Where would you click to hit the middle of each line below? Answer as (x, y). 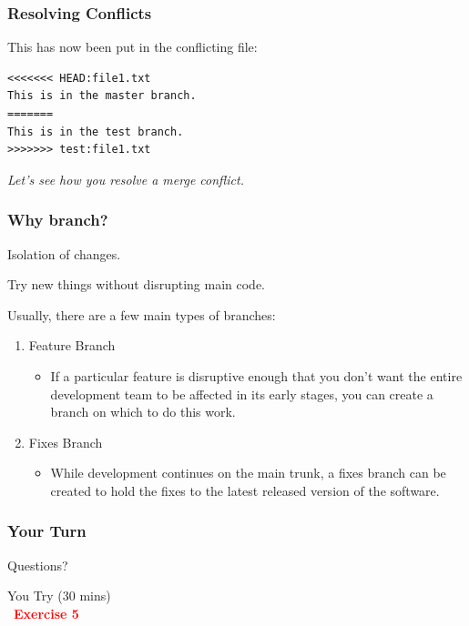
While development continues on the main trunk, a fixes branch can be (248, 473)
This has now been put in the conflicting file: (133, 47)
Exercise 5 (46, 613)
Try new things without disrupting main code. (136, 284)
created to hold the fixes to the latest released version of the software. (245, 490)
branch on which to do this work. (143, 412)
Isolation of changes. (64, 253)
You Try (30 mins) (59, 596)
